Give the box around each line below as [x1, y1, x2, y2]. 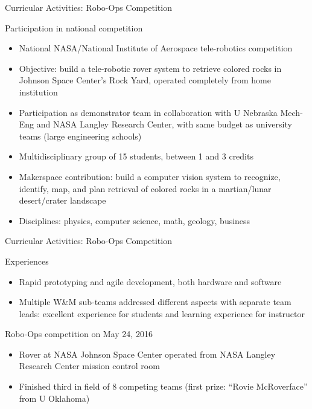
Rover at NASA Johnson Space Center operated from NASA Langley [19, 347, 276, 360]
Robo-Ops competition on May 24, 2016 [5, 327, 153, 340]
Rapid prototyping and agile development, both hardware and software [19, 275, 282, 288]
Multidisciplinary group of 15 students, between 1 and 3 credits [19, 150, 253, 163]
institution [19, 85, 58, 98]
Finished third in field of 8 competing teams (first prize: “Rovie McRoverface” [19, 380, 308, 393]
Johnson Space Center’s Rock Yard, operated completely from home [19, 74, 271, 86]
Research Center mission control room [19, 359, 160, 372]
